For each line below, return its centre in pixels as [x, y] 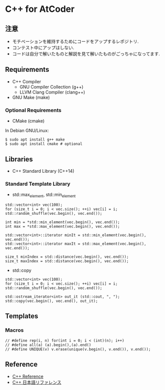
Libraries [19, 159]
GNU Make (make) [31, 97]
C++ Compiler [27, 81]
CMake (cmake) [28, 121]
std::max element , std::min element [44, 195]
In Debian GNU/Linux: [27, 131]
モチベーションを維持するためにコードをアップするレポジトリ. [75, 41]
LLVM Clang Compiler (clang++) [52, 92]
